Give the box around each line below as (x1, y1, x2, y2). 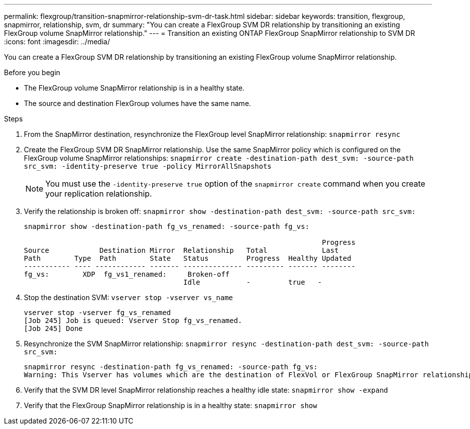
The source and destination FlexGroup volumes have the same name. (24, 99, 251, 107)
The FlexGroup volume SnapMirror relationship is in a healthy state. (24, 84, 244, 92)
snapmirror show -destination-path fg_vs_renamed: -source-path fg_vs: (24, 222, 310, 230)
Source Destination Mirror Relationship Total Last (24, 246, 339, 254)
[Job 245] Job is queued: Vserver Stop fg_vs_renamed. (24, 317, 242, 324)
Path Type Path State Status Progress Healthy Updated (24, 254, 352, 262)
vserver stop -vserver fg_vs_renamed (24, 309, 171, 317)
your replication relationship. (45, 189, 152, 199)
